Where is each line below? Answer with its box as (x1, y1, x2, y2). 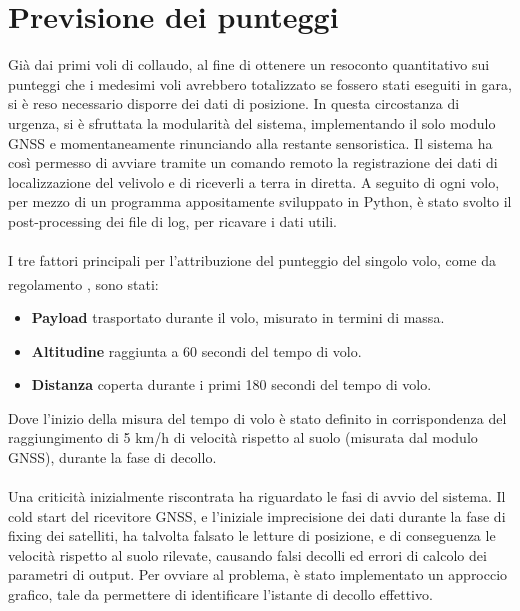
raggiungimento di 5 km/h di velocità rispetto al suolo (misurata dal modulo (8, 427, 478, 448)
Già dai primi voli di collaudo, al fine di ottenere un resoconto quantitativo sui (8, 54, 490, 75)
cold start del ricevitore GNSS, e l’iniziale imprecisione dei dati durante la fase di (8, 505, 506, 526)
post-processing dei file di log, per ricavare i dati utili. (8, 210, 338, 231)
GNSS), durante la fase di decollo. (8, 446, 217, 467)
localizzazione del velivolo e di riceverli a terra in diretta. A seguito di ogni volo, (8, 171, 500, 192)
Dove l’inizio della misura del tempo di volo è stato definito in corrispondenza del (8, 407, 507, 428)
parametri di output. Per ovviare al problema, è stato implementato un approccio (8, 564, 508, 585)
